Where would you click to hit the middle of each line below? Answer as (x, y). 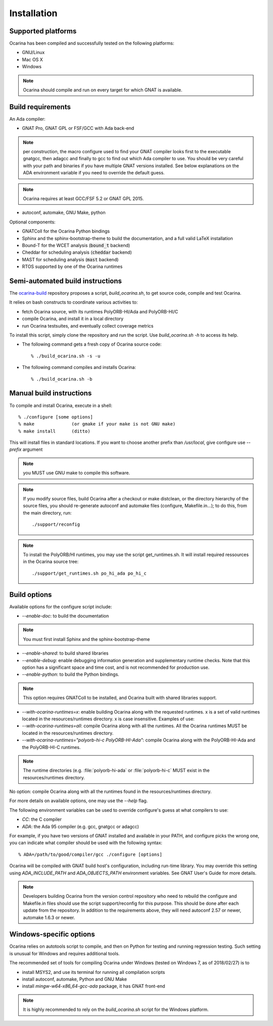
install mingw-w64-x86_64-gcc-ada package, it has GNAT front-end (94, 986)
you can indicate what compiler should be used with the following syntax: (86, 843)
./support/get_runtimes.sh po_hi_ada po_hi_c (89, 573)
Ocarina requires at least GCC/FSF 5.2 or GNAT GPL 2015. (83, 199)
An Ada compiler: (27, 119)
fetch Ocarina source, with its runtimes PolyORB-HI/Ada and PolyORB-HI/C (100, 311)
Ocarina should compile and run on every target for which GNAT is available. (103, 90)
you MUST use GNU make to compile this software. (77, 473)
